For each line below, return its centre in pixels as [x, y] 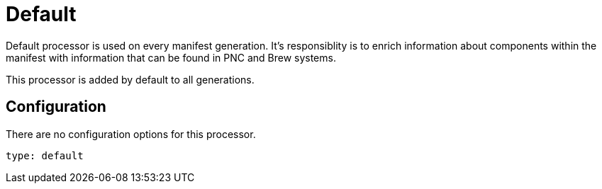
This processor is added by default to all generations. [130, 79]
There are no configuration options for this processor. [131, 134]
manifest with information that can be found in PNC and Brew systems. [171, 57]
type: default [45, 155]
